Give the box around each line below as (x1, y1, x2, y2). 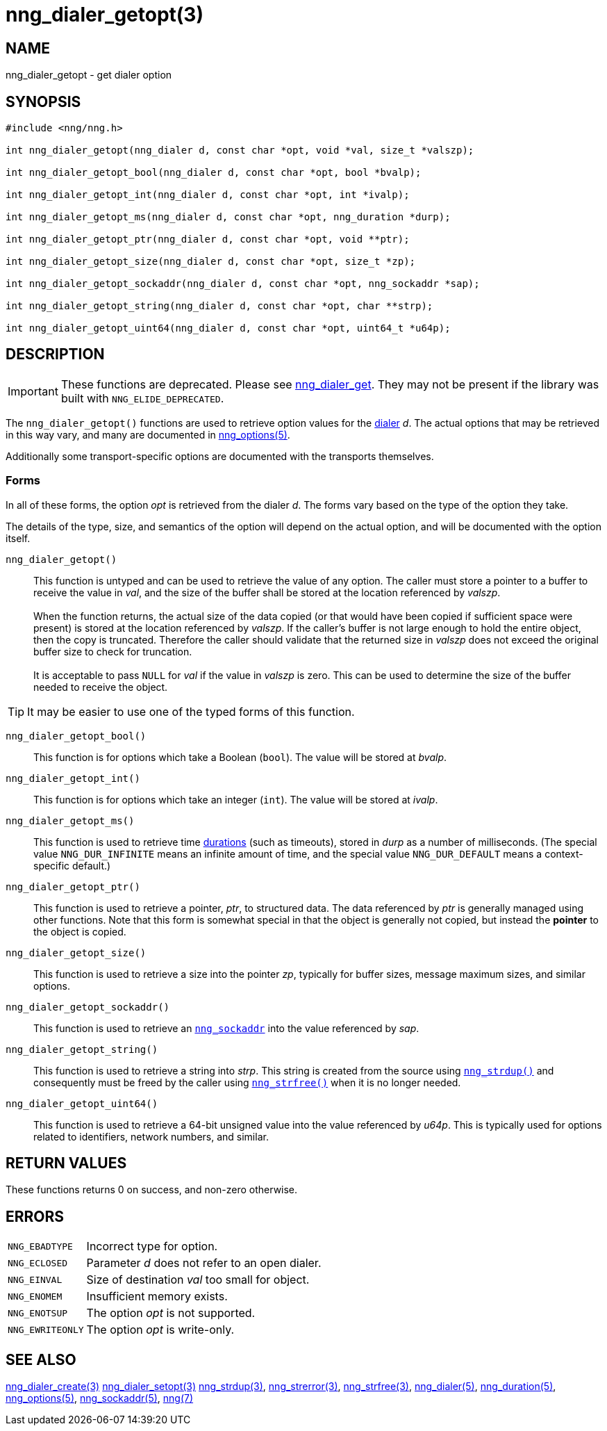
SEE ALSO (6, 1350, 76, 1368)
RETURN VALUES (6, 1154, 127, 1172)
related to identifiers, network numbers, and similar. (33, 1130, 269, 1143)
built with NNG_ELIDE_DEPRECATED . (60, 391, 224, 405)
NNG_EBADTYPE (8, 1241, 73, 1252)
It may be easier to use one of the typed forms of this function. (27, 704, 355, 719)
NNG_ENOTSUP (8, 1307, 68, 1318)
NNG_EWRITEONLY (8, 1324, 84, 1335)
